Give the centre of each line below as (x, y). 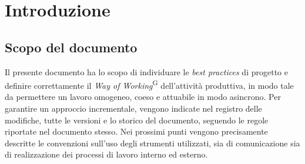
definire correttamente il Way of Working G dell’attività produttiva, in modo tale (149, 84)
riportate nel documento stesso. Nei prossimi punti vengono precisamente (136, 131)
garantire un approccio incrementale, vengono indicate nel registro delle (133, 108)
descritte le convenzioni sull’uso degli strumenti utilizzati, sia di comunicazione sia (152, 143)
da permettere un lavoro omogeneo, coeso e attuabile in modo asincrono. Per (143, 97)
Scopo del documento (71, 47)
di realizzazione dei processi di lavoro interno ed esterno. (106, 154)
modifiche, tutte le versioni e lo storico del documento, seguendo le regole (137, 120)
